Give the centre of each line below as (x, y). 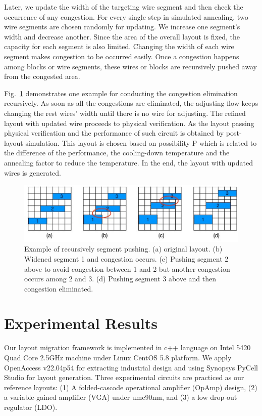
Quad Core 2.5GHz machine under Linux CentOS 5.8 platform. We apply (118, 357)
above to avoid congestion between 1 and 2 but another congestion (127, 268)
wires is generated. (33, 172)
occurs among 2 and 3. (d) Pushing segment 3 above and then (120, 279)
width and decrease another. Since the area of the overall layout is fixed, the (122, 36)
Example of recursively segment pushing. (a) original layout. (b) (123, 249)
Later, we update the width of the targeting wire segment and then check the (124, 7)
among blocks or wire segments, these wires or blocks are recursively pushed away (130, 66)
